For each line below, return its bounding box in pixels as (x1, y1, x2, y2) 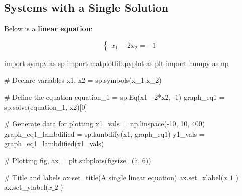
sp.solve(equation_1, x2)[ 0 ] (4, 101, 87, 112)
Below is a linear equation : (4, 23, 93, 34)
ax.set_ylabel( (4, 182, 48, 192)
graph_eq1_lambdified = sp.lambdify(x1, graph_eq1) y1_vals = (4, 128, 205, 139)
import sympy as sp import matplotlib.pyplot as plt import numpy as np (4, 57, 229, 68)
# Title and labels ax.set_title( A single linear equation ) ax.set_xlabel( (4, 172, 224, 182)
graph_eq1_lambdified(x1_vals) (4, 138, 104, 149)
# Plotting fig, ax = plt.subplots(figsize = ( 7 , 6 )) (4, 155, 151, 165)
